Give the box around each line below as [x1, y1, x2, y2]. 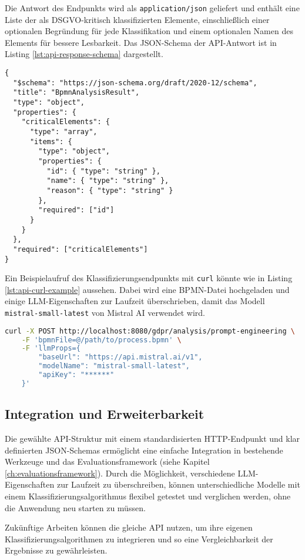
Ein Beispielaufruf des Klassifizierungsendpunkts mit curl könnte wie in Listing [5, 272, 293, 284]
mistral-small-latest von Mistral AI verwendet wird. [5, 306, 205, 318]
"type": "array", [29, 127, 98, 136]
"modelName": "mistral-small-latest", [38, 362, 190, 371]
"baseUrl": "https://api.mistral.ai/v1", [38, 353, 203, 362]
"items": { [29, 137, 72, 146]
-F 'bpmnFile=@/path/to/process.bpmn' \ [21, 335, 182, 344]
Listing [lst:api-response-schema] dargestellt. [5, 48, 163, 60]
